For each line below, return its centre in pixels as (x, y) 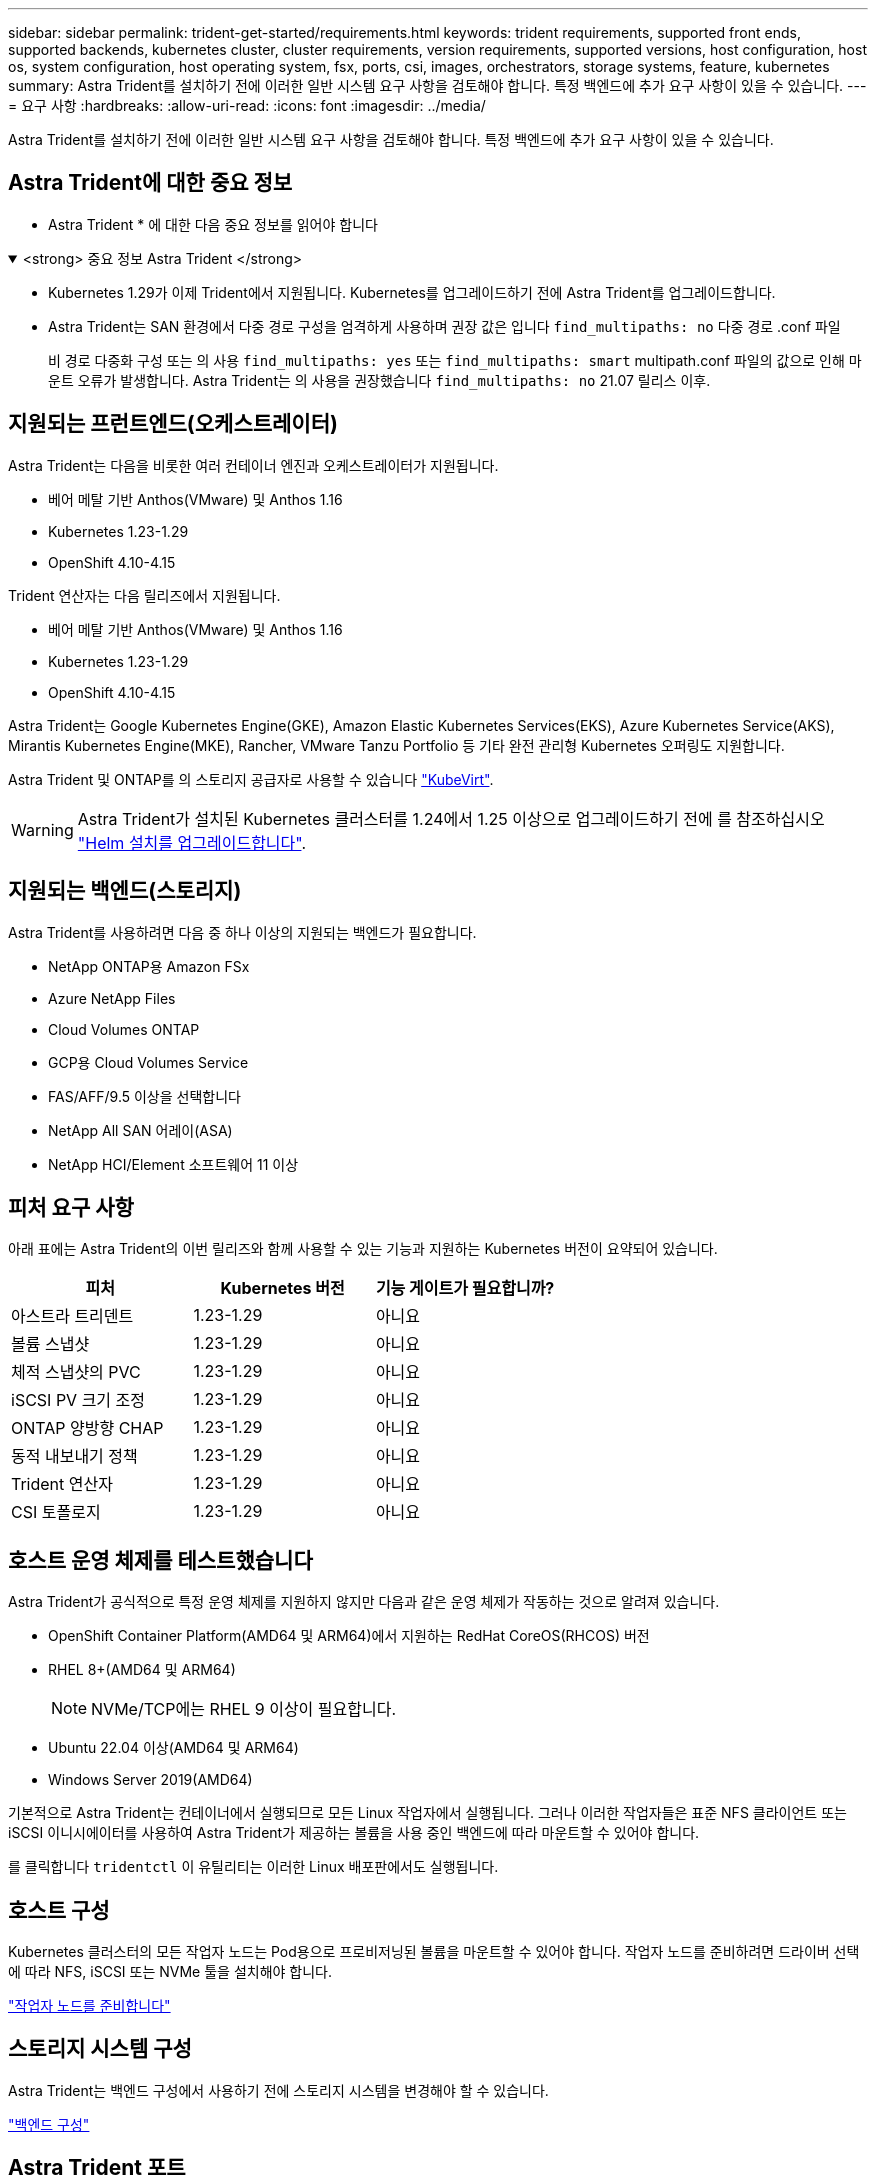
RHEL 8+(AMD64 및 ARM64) (142, 1670)
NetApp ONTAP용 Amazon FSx (149, 966)
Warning (42, 829)
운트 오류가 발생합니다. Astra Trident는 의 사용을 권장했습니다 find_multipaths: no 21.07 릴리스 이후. (379, 380)
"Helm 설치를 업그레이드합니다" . (192, 842)
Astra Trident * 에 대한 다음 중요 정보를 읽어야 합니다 (213, 224)
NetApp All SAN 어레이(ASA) (140, 1130)
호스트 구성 (59, 1910)
